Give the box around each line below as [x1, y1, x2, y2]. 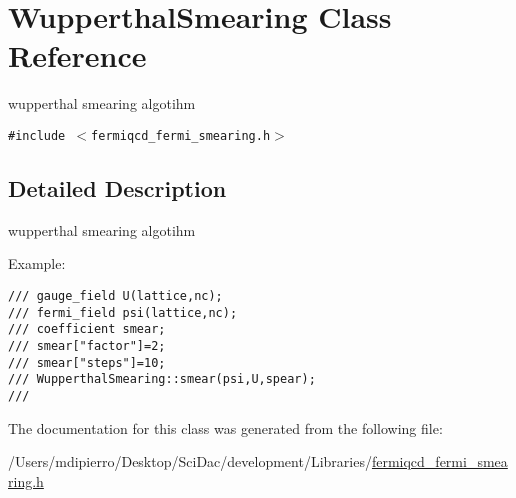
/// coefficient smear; [8, 322, 166, 337]
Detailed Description [8, 172, 227, 203]
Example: [8, 253, 66, 274]
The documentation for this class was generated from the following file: [8, 417, 443, 438]
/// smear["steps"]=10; [8, 355, 166, 370]
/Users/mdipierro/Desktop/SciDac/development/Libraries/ [8, 451, 372, 472]
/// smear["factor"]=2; [8, 338, 166, 353]
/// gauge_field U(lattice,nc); [8, 288, 223, 303]
